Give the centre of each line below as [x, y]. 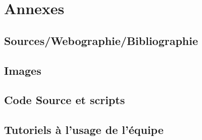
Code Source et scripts [65, 100]
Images [23, 70]
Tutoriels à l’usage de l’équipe [84, 130]
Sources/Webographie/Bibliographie [101, 40]
